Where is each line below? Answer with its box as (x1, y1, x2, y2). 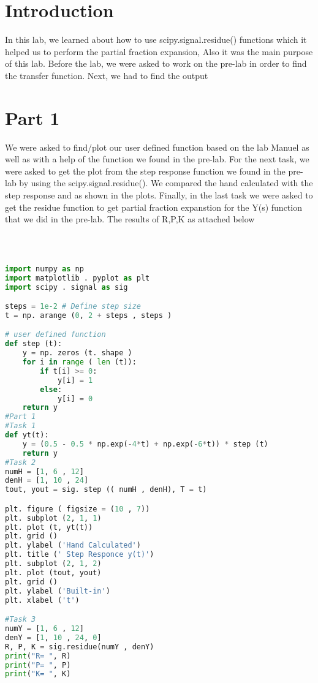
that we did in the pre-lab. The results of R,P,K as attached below (5, 213, 255, 225)
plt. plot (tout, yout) (5, 568, 102, 577)
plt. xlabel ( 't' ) (5, 595, 80, 605)
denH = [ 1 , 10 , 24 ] (5, 476, 89, 485)
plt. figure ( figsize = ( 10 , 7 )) (5, 504, 150, 513)
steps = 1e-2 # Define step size (5, 302, 141, 311)
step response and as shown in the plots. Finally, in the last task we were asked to (5, 189, 313, 201)
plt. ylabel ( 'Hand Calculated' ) (5, 541, 141, 550)
